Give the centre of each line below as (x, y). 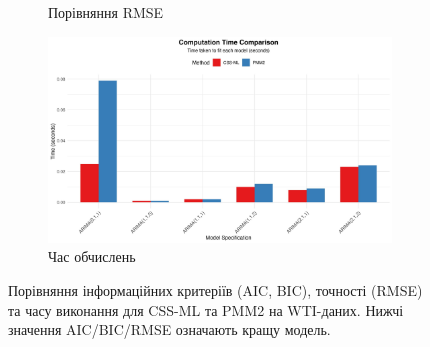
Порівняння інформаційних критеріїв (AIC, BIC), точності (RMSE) (215, 290)
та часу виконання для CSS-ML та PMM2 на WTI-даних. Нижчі (206, 309)
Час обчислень (92, 256)
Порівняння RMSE (106, 12)
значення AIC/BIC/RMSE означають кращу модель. (169, 329)
